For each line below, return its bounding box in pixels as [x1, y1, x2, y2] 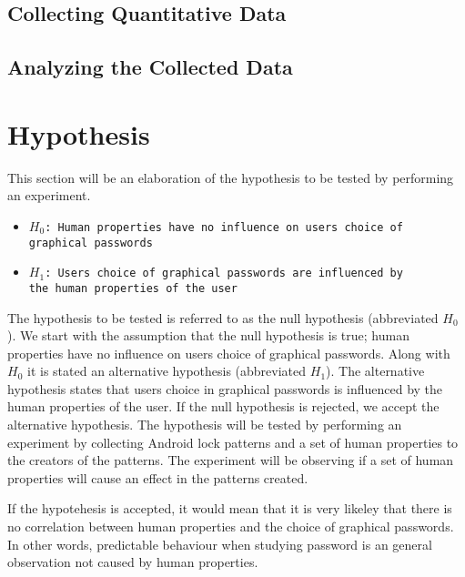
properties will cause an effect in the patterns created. [7, 468, 308, 487]
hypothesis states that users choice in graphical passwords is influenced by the [7, 379, 443, 398]
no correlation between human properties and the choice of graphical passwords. [7, 517, 454, 536]
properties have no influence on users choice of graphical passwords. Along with [7, 343, 450, 362]
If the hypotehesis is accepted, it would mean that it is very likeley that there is [7, 499, 452, 518]
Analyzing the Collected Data [7, 53, 293, 81]
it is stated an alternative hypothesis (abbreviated [26, 361, 307, 380]
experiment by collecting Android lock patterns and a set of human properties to [7, 432, 459, 451]
